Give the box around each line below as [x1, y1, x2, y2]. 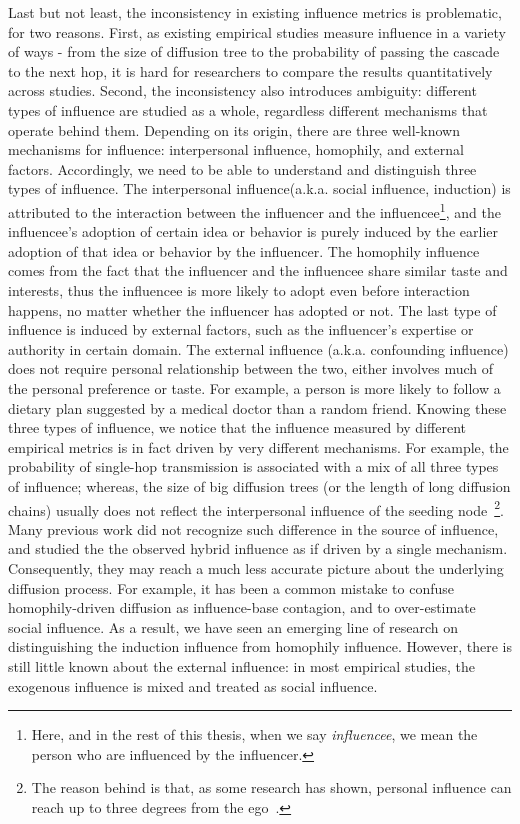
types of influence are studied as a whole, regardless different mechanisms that [8, 99, 488, 120]
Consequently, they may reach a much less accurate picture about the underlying [8, 557, 504, 578]
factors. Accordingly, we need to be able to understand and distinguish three [8, 158, 477, 179]
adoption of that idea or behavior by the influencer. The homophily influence [8, 240, 480, 261]
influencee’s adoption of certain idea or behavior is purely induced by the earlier [8, 221, 499, 242]
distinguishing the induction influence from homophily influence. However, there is [8, 636, 513, 657]
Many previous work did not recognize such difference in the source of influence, [8, 518, 499, 539]
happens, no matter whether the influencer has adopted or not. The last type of [8, 299, 497, 320]
